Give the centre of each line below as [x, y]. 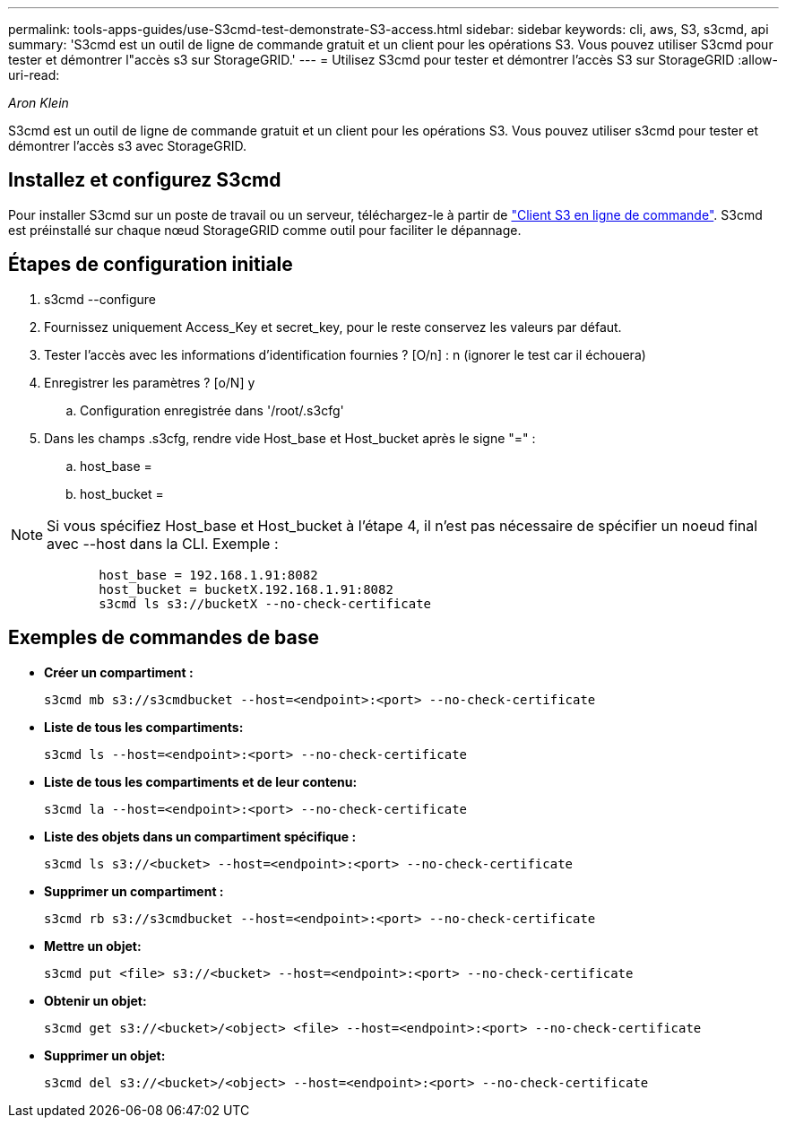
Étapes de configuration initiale [151, 265]
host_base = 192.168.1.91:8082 [208, 575]
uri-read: [34, 75]
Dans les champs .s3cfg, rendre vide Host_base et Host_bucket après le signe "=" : [290, 438]
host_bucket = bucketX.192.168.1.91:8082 [246, 589]
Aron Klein [39, 103]
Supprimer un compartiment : [134, 891]
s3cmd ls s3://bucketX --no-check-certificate [265, 603]
